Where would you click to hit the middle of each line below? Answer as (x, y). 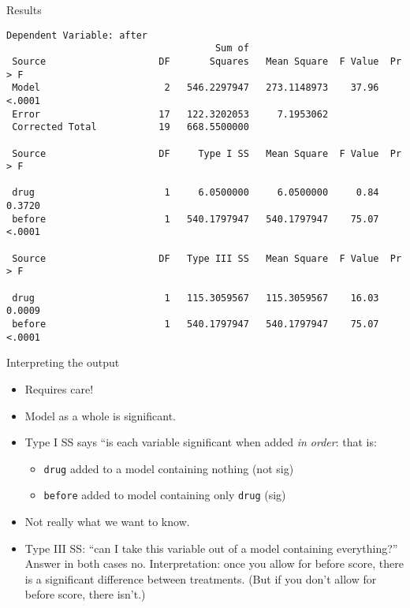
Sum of (232, 48)
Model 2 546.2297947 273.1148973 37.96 (196, 88)
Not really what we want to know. (107, 522)
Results (24, 9)
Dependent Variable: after (77, 35)
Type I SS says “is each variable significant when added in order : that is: (201, 442)
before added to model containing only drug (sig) (165, 495)
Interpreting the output (63, 362)
